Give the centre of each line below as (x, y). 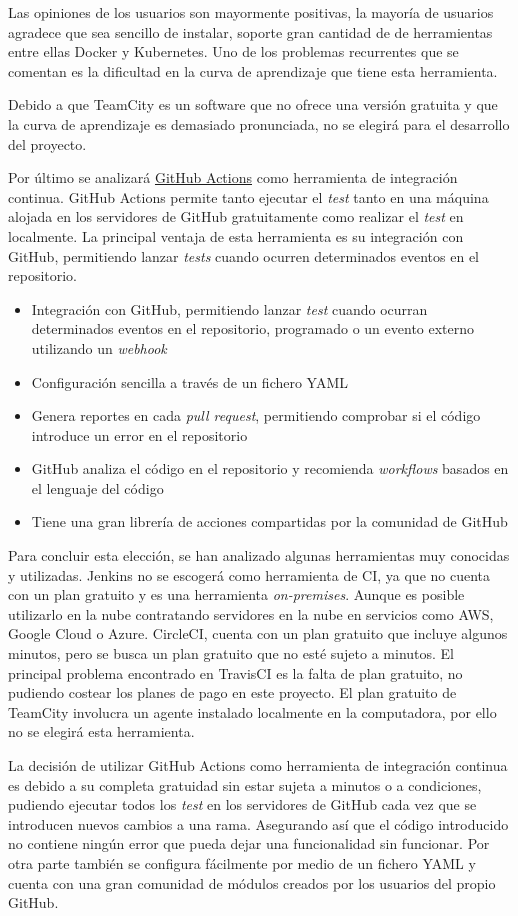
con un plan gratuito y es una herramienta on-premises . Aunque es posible (236, 594)
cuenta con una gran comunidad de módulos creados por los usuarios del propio (252, 882)
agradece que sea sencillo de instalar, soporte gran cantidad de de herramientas (250, 31)
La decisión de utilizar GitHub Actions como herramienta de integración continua (258, 765)
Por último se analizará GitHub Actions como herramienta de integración (233, 177)
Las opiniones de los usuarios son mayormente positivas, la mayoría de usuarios (251, 12)
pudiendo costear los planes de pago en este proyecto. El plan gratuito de (232, 692)
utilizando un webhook (99, 347)
